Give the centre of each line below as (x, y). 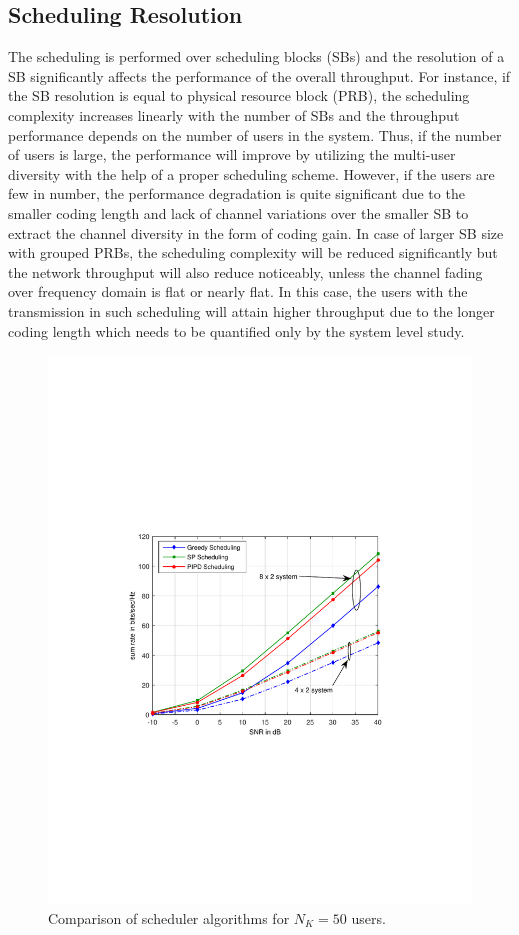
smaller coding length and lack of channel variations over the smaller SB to (238, 212)
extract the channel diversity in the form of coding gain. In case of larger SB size (256, 232)
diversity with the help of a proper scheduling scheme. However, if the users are (251, 173)
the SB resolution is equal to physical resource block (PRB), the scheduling (239, 95)
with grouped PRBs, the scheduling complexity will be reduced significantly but (253, 252)
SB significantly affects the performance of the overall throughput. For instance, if (259, 75)
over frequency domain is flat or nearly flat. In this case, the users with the (238, 291)
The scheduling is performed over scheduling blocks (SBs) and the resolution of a (256, 56)
